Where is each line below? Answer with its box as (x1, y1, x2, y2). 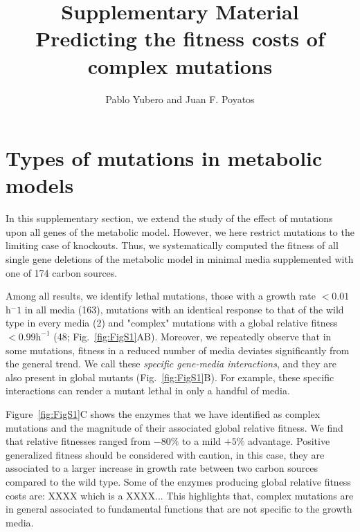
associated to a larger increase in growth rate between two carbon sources (6, 461, 318, 475)
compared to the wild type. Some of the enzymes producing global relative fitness (6, 474, 351, 488)
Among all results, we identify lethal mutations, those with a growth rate (6, 288, 316, 303)
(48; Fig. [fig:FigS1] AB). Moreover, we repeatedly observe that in (53, 329, 332, 343)
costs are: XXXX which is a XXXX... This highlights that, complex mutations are (6, 488, 354, 502)
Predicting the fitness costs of (35, 24, 325, 53)
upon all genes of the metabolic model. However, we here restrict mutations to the (6, 224, 354, 239)
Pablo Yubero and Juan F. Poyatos (105, 91, 255, 106)
